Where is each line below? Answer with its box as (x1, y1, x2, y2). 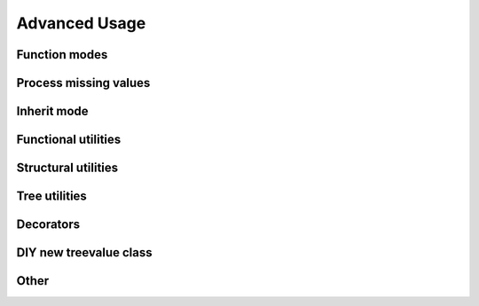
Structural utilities (16, 161, 119, 176)
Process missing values (16, 75, 151, 90)
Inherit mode (16, 104, 89, 119)
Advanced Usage (16, 13, 146, 33)
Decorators (16, 217, 81, 232)
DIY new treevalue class (16, 245, 153, 261)
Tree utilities (16, 189, 88, 204)
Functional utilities (16, 132, 122, 147)
